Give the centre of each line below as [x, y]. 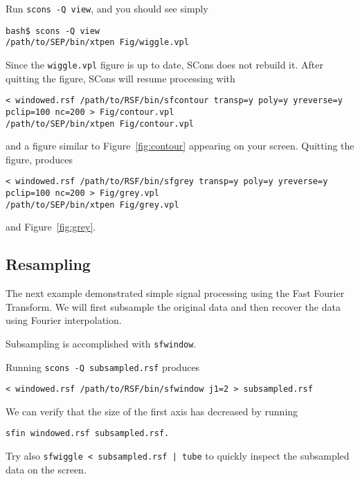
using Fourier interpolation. [64, 320]
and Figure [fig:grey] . [51, 227]
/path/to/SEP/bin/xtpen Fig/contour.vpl [100, 124]
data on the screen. [46, 469]
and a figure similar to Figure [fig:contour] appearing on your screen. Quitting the [180, 146]
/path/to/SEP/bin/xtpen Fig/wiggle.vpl [97, 43]
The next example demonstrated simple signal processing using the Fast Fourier [175, 293]
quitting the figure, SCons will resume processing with [120, 78]
